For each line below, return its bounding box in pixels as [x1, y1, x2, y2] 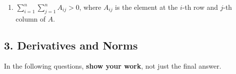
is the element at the [115, 2, 178, 12]
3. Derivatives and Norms [4, 37, 138, 52]
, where [79, 2, 101, 12]
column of [15, 13, 46, 24]
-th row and [182, 2, 218, 12]
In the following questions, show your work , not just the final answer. [4, 60, 222, 71]
